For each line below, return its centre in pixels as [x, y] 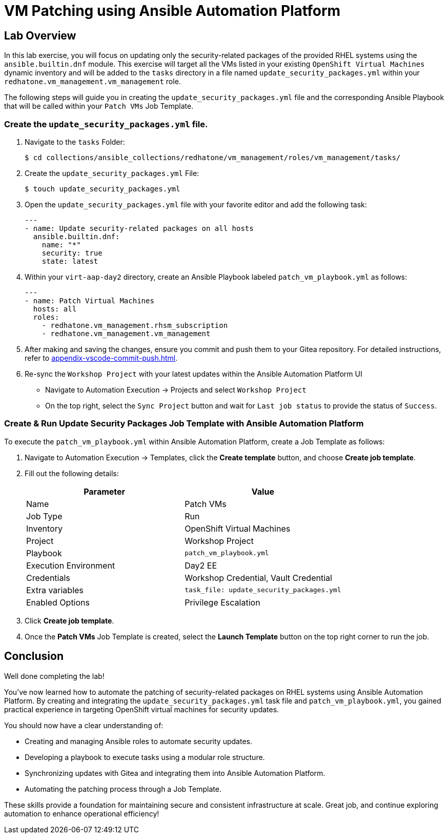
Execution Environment [71, 565]
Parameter [105, 491]
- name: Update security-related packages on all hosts [139, 228]
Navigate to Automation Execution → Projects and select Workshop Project [176, 389]
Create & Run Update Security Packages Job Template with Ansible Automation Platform [184, 424]
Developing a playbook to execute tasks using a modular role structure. [145, 757]
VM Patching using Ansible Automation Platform [172, 11]
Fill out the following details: [72, 473]
